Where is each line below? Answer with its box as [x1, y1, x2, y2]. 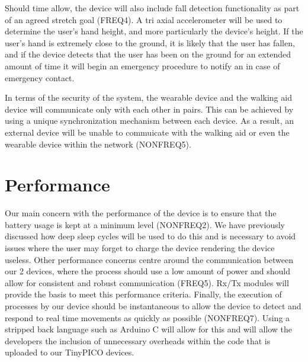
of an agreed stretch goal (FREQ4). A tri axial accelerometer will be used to [5, 13, 283, 25]
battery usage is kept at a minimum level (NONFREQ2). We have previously [5, 218, 285, 230]
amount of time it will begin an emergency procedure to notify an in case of [5, 59, 280, 72]
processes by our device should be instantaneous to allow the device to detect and [5, 300, 301, 312]
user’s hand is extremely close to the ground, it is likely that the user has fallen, [5, 36, 295, 49]
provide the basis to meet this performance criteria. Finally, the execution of [5, 288, 282, 300]
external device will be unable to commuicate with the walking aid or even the [5, 126, 290, 138]
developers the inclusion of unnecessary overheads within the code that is [5, 334, 271, 347]
